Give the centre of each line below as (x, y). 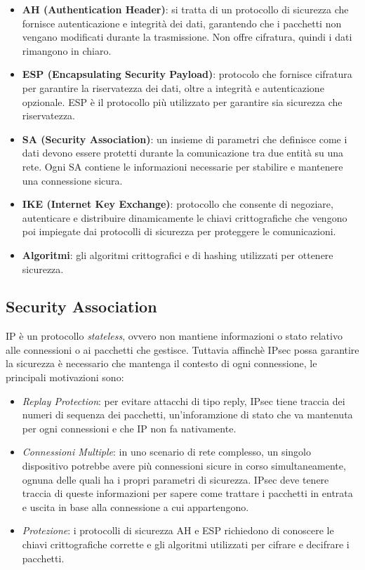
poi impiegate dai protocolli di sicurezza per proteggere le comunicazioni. (179, 231)
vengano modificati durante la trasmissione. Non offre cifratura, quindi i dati (187, 37)
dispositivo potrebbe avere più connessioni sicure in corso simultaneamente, (184, 466)
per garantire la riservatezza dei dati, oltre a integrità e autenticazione (173, 87)
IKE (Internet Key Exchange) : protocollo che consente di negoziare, (178, 204)
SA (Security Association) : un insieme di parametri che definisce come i (185, 139)
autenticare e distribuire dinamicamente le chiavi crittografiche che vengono (185, 217)
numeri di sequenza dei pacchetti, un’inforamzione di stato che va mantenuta (187, 415)
